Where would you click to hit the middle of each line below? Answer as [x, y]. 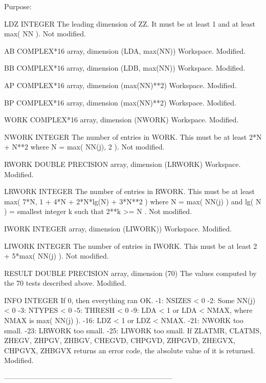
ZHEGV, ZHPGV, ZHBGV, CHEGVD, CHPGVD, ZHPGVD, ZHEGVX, [120, 340]
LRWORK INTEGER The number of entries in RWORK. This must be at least [130, 191]
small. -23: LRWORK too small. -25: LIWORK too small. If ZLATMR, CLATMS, [133, 330]
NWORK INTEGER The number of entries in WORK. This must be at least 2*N [133, 136]
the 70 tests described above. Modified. [65, 283]
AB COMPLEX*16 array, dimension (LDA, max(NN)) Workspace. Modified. [125, 50]
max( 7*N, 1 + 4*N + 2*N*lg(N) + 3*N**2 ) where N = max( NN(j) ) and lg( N [133, 201]
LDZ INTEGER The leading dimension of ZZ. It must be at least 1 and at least [130, 23]
